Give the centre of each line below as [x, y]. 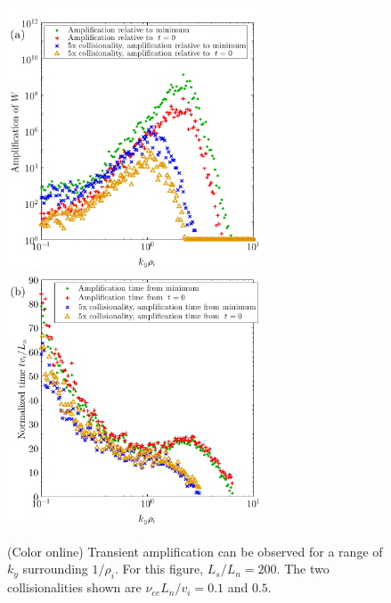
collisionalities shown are [74, 587]
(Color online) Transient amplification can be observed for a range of [195, 551]
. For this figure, [159, 569]
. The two [303, 569]
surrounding [55, 569]
